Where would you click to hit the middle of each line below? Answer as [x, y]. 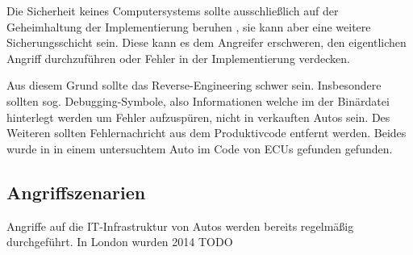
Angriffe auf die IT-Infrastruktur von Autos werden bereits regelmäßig [180, 226]
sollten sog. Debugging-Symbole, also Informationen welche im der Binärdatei [198, 100]
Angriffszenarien [76, 192]
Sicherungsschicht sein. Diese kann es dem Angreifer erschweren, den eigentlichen [206, 42]
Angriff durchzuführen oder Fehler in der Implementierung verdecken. [178, 58]
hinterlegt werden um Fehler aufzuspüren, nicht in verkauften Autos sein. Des [198, 117]
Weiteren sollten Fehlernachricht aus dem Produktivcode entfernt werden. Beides [206, 133]
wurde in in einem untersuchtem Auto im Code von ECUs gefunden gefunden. [200, 148]
